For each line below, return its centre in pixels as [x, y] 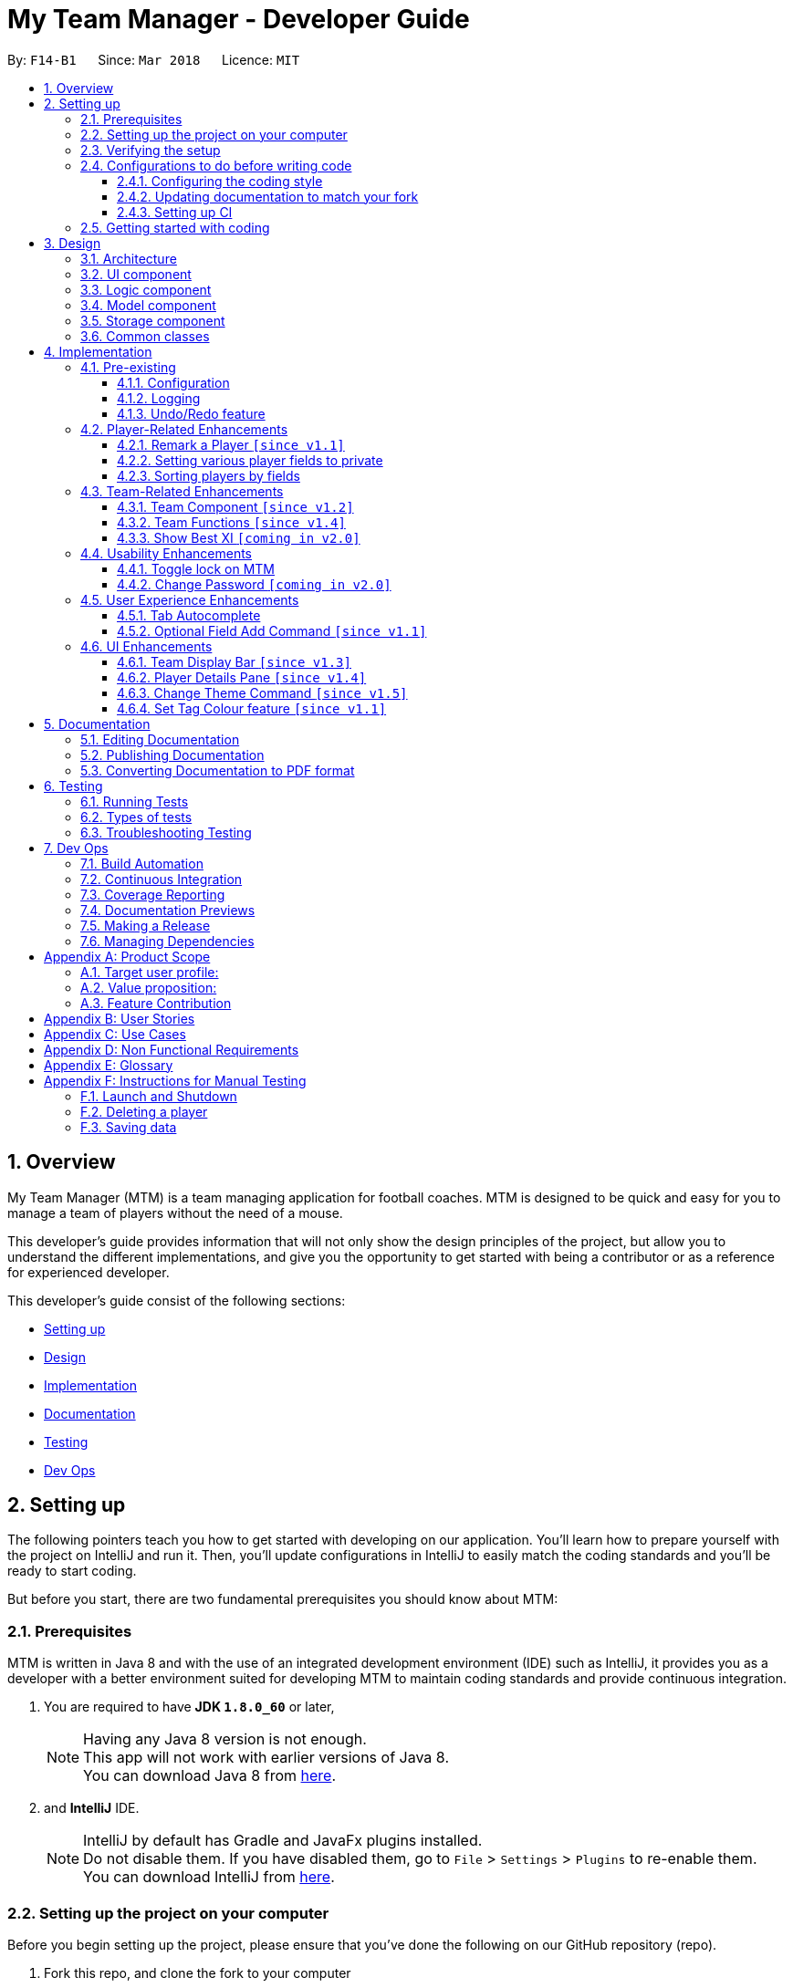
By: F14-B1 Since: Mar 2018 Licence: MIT [154, 59]
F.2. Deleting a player [144, 1111]
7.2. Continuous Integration [162, 879]
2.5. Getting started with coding [175, 227]
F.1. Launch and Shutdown [159, 1096]
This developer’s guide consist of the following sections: [177, 1300]
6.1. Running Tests [135, 801]
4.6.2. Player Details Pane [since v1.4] [242, 677]
